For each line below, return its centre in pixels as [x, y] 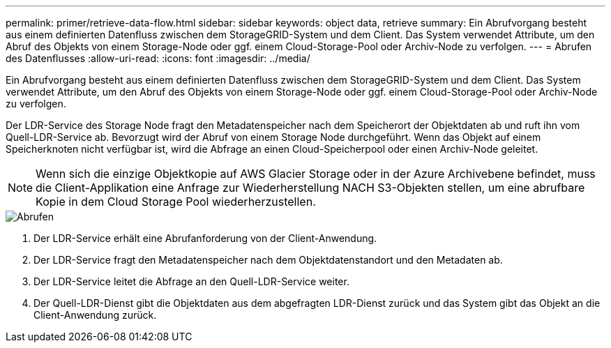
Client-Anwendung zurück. [95, 315]
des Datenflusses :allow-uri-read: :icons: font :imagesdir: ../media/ [158, 58]
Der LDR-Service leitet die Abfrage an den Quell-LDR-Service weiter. [191, 281]
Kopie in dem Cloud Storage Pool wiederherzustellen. [176, 202]
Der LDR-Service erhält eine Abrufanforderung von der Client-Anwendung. [205, 238]
